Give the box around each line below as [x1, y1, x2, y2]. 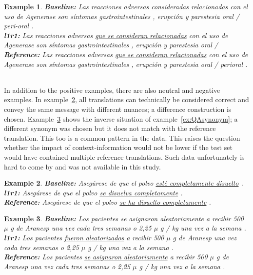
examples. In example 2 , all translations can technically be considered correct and [4, 94, 249, 105]
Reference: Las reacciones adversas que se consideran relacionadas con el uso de [4, 49, 248, 59]
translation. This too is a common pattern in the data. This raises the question [4, 132, 240, 143]
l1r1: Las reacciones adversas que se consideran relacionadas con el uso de [4, 30, 228, 40]
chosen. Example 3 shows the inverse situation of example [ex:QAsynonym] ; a [4, 113, 238, 124]
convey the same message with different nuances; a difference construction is [4, 104, 232, 114]
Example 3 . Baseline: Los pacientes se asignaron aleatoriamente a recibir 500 [4, 213, 244, 223]
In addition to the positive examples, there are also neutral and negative [4, 85, 220, 95]
